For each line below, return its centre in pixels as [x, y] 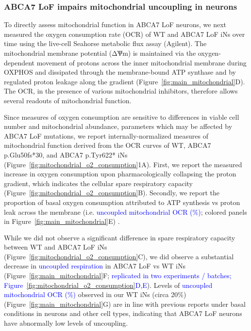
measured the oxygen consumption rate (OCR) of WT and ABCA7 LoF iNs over [125, 34]
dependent [19, 62]
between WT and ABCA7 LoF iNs [56, 247]
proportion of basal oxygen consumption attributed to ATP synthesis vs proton [122, 202]
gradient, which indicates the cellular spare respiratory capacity [98, 183]
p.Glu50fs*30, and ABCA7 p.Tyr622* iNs [66, 154]
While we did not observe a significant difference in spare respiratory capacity [120, 237]
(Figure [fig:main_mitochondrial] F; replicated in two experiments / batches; [118, 276]
